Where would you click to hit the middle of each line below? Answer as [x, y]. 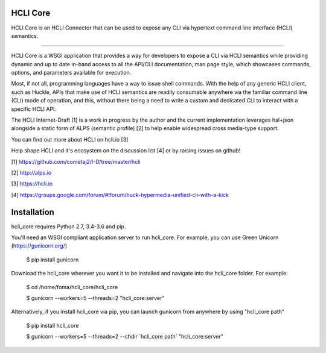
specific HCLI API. [34, 109]
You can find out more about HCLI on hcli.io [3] [70, 139]
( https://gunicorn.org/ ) [39, 246]
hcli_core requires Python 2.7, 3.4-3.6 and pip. [69, 226]
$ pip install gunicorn [53, 260]
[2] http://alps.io [31, 172]
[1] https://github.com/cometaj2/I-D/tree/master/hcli [76, 161]
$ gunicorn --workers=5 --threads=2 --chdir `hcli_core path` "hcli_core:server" [125, 337]
